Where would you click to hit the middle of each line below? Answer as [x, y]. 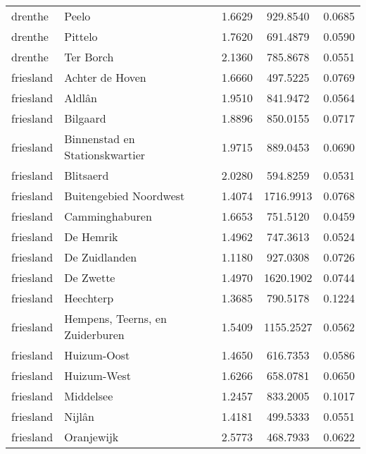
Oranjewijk [91, 437]
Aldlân [81, 98]
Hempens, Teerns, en [115, 318]
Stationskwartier [105, 155]
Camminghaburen [108, 216]
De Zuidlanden [101, 257]
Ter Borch [89, 57]
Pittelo [81, 36]
